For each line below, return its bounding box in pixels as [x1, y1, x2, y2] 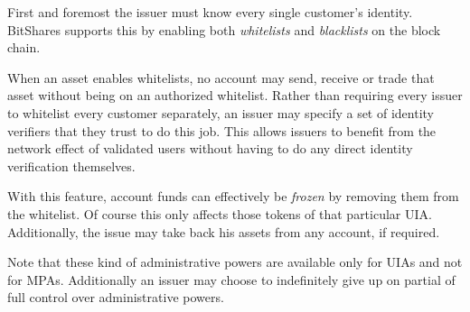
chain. [7, 38, 41, 57]
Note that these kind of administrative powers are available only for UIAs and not [7, 252, 463, 271]
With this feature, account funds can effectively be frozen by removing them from [7, 187, 459, 206]
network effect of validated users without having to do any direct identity [7, 139, 413, 158]
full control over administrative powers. [7, 288, 224, 307]
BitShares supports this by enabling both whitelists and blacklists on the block [7, 20, 441, 39]
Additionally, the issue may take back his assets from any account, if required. [7, 222, 440, 241]
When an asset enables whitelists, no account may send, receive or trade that [7, 68, 435, 87]
